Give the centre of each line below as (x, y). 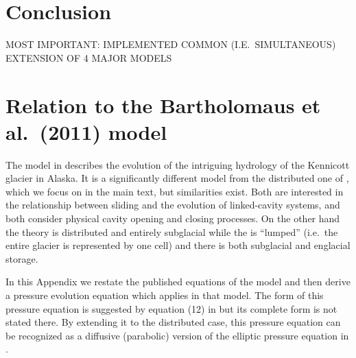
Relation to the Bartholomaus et (163, 105)
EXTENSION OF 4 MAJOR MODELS (89, 57)
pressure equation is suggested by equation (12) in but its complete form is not (171, 308)
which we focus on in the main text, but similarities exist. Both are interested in (175, 191)
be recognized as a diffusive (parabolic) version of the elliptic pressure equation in (177, 335)
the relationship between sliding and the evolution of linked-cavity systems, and (173, 205)
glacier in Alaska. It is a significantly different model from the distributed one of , (177, 178)
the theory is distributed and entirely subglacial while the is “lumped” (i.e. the (172, 231)
